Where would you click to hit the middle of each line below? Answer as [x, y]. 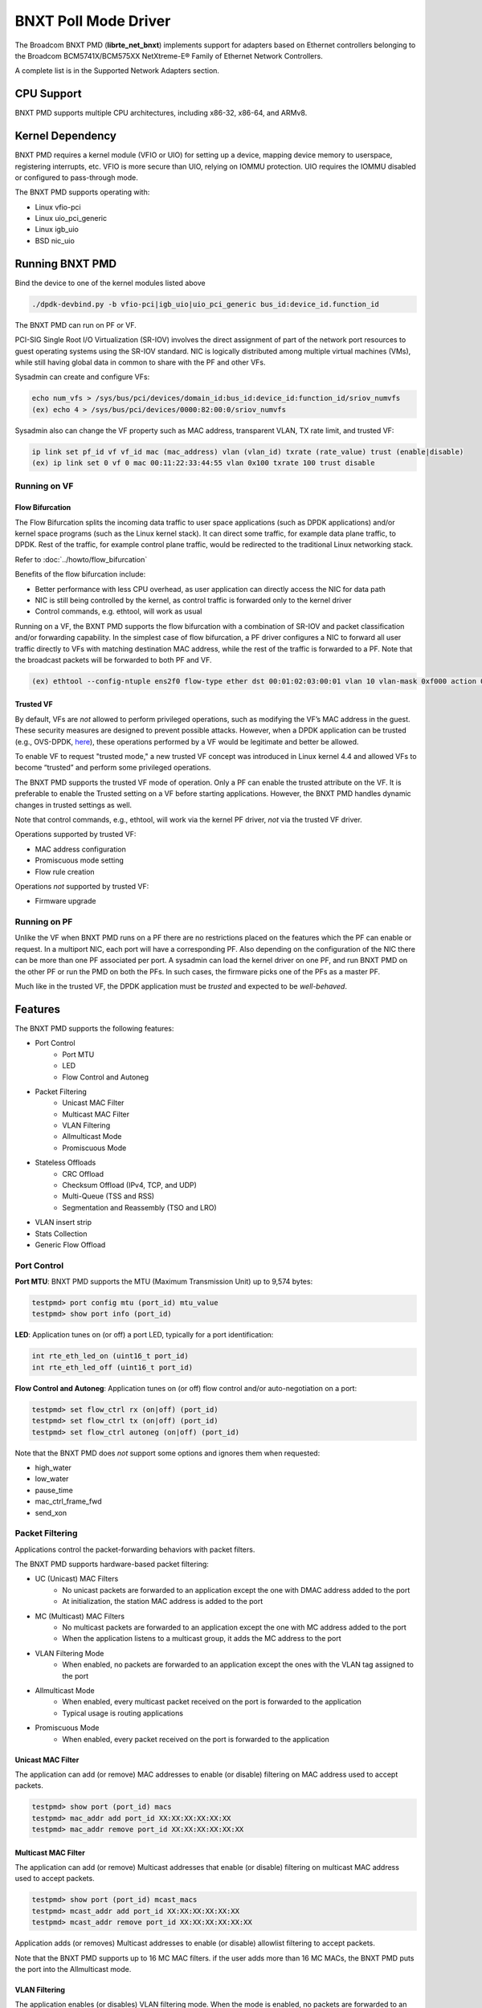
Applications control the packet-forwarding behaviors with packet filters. [135, 1549]
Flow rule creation [65, 871]
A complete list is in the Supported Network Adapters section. [117, 71]
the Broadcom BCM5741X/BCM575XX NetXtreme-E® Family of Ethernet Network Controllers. [169, 55]
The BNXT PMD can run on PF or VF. [76, 324]
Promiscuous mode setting [79, 860]
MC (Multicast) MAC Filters [80, 1616]
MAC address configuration [80, 849]
